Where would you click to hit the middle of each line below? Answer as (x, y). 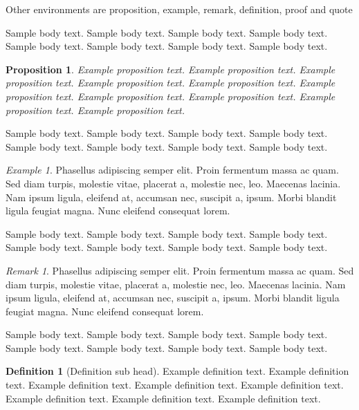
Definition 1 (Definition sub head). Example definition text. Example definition (177, 371)
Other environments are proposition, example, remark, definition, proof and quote (179, 9)
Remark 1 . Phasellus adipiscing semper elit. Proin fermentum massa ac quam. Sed (180, 270)
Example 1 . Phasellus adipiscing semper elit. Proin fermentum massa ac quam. (172, 170)
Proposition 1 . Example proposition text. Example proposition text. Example (171, 69)
